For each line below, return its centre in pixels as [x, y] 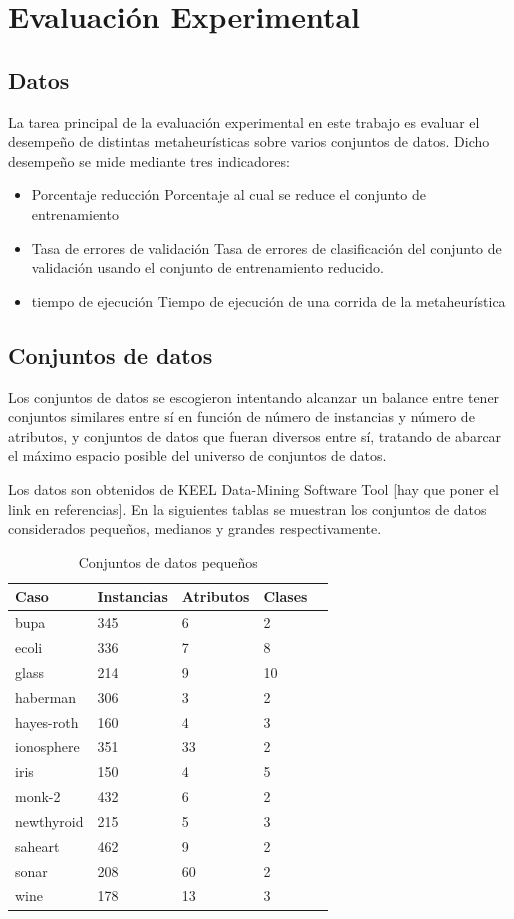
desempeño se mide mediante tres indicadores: [149, 160]
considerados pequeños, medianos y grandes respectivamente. [195, 528]
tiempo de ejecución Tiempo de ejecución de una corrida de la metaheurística [268, 300]
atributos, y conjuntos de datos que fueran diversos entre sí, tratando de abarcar [255, 435]
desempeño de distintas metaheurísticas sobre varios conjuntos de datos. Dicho [249, 141]
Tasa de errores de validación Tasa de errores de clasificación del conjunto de [266, 247]
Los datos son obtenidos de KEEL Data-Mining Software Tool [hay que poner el [253, 488]
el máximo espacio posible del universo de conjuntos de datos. [197, 455]
